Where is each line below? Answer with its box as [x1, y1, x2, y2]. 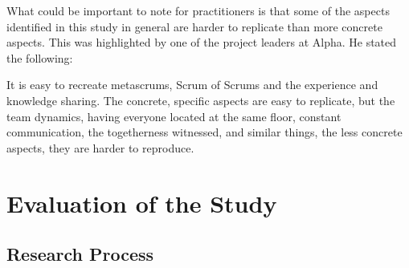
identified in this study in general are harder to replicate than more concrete [6, 18, 382, 35]
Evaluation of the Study [6, 186, 277, 219]
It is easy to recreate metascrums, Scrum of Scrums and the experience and [6, 76, 378, 93]
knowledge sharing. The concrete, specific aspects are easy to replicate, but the [6, 91, 395, 108]
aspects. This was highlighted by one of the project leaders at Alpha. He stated [6, 34, 397, 51]
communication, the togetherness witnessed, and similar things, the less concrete [6, 124, 403, 140]
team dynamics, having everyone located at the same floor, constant [6, 108, 342, 124]
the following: [6, 49, 73, 66]
